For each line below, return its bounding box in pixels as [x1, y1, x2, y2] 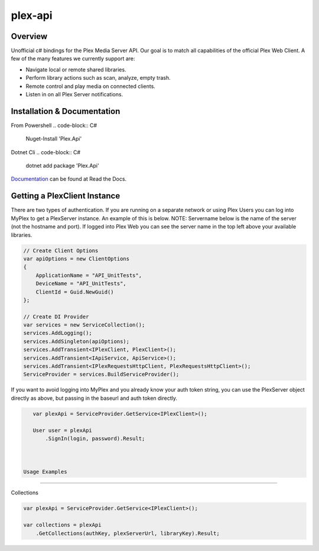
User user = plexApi [32, 427, 93, 433]
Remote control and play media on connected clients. [25, 83, 156, 90]
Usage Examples [23, 468, 67, 475]
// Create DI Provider [23, 313, 89, 320]
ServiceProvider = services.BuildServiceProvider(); [23, 371, 180, 378]
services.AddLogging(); [23, 330, 93, 337]
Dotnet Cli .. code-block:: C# [11, 148, 81, 156]
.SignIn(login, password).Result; [45, 435, 145, 442]
